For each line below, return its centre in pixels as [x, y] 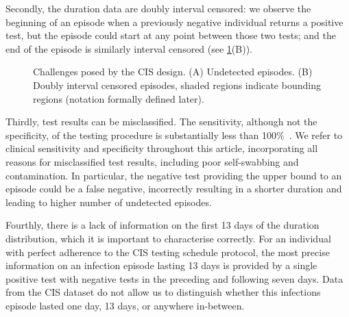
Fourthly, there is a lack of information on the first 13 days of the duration [163, 225]
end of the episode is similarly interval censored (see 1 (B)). [129, 48]
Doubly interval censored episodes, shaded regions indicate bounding [177, 85]
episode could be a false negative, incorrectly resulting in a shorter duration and [174, 189]
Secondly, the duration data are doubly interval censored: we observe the [158, 8]
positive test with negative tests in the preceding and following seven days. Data [174, 278]
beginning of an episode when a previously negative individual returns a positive [174, 22]
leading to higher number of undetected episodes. [109, 202]
